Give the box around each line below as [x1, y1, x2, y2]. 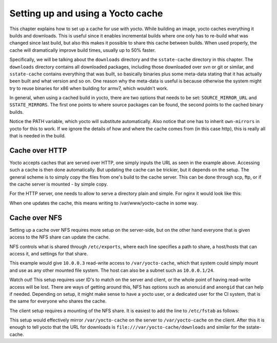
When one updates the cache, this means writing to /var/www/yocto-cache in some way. [9, 200, 198, 206]
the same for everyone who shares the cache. [9, 298, 107, 305]
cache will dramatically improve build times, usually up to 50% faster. [9, 47, 156, 53]
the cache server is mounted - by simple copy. [9, 181, 108, 187]
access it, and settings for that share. [9, 250, 88, 256]
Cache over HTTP [9, 146, 67, 155]
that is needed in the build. [9, 133, 66, 139]
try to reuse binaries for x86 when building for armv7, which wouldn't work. [9, 85, 169, 91]
